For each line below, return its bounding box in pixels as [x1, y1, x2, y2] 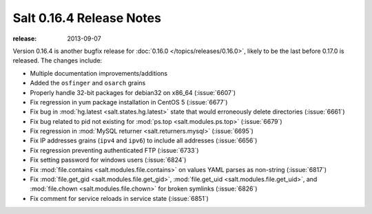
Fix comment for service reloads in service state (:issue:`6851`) [30, 194, 209, 202]
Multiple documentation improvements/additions [30, 69, 168, 77]
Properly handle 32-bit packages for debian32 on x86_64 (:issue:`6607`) [30, 88, 236, 96]
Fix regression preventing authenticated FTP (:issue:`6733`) [30, 146, 199, 154]
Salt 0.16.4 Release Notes [12, 10, 162, 25]
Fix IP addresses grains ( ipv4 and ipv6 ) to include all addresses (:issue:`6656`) [30, 136, 258, 145]
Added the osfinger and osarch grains [30, 79, 146, 87]
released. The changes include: [12, 56, 103, 65]
